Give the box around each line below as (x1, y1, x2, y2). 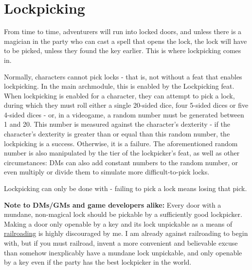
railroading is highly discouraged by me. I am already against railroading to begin (4, 228, 248, 238)
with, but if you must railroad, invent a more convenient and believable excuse (4, 238, 238, 248)
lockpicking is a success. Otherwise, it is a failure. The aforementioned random (4, 138, 238, 148)
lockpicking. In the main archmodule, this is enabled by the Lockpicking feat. (4, 81, 234, 91)
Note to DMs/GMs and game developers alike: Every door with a (4, 199, 221, 210)
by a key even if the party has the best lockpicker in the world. (4, 257, 192, 267)
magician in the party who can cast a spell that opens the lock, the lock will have (4, 36, 247, 46)
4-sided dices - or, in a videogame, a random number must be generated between (4, 109, 244, 119)
